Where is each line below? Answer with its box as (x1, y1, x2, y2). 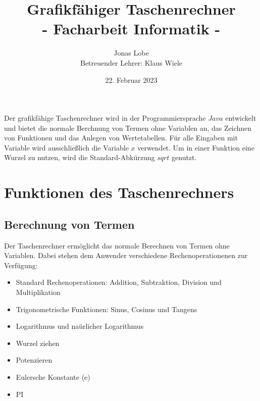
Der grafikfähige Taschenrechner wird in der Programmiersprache (4, 113, 206, 123)
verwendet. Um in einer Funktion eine (137, 142, 254, 153)
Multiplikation (16, 287, 61, 297)
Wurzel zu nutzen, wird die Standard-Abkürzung (4, 152, 155, 163)
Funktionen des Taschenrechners (4, 182, 234, 203)
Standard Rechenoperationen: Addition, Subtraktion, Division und (16, 277, 222, 287)
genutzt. (172, 152, 197, 163)
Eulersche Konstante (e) (16, 371, 90, 382)
